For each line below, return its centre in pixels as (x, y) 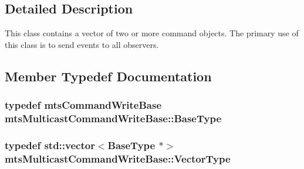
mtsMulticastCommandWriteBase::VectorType (118, 158)
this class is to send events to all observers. (82, 44)
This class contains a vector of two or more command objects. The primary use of (152, 33)
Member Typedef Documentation (108, 76)
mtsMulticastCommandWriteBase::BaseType (113, 118)
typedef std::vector (50, 145)
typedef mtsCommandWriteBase (83, 105)
